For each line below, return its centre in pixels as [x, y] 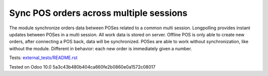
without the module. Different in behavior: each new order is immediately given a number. [100, 48]
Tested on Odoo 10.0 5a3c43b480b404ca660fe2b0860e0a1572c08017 [82, 67]
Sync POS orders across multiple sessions [98, 13]
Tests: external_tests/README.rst [43, 58]
